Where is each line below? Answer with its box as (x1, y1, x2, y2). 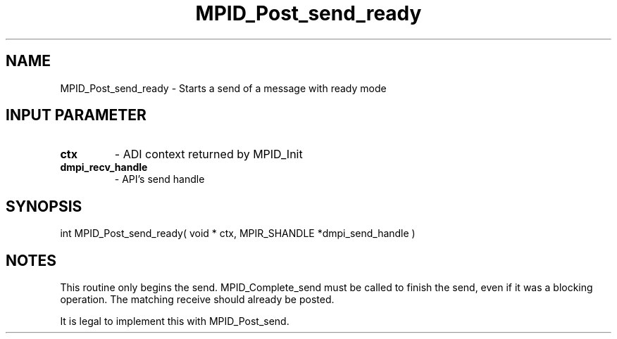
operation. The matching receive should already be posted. (60, 293, 335, 306)
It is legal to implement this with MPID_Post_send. (60, 315, 289, 328)
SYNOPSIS (6, 197, 82, 215)
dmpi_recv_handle (60, 161, 148, 174)
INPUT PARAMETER (6, 106, 147, 124)
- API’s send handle (114, 173, 205, 186)
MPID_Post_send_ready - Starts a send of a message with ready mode (60, 82, 387, 94)
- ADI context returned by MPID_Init (114, 147, 303, 162)
